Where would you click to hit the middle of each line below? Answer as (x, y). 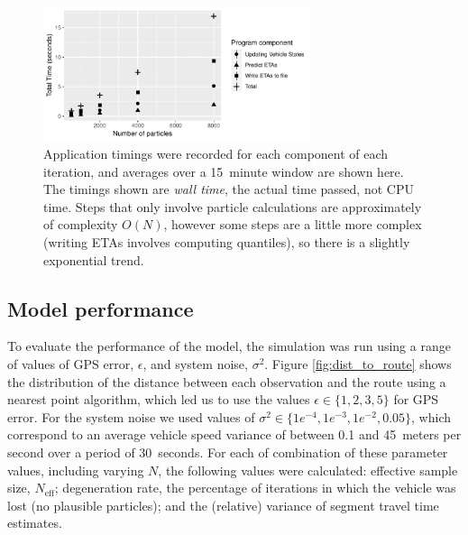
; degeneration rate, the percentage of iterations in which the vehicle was (255, 488)
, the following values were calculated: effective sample (308, 470)
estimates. (35, 523)
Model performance (101, 308)
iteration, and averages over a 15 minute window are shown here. (224, 171)
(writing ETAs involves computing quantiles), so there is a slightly (227, 241)
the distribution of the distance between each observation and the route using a (227, 381)
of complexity (81, 224)
